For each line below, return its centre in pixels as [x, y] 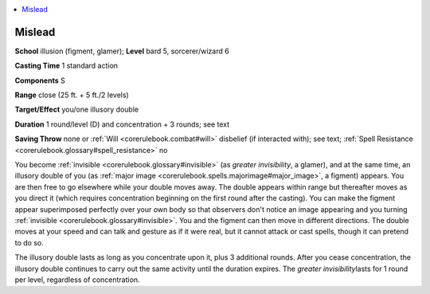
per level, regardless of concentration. [77, 280]
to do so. [29, 242]
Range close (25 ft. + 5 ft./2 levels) [72, 95]
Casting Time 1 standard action [66, 66]
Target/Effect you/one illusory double [77, 110]
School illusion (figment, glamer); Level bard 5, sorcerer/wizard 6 [122, 51]
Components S [40, 80]
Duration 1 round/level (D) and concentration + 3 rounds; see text [122, 124]
